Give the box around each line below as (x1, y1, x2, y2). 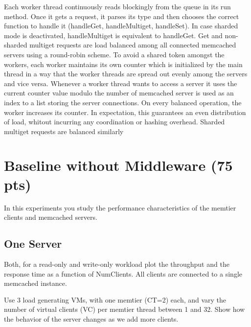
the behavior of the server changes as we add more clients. (4, 313, 179, 324)
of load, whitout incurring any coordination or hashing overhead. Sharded (4, 117, 225, 127)
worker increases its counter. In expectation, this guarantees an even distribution (4, 107, 246, 117)
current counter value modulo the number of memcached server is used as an (4, 88, 234, 98)
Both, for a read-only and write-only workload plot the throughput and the (4, 259, 229, 269)
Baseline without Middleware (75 (4, 155, 233, 175)
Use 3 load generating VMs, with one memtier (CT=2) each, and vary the (4, 294, 227, 304)
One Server (4, 236, 62, 251)
